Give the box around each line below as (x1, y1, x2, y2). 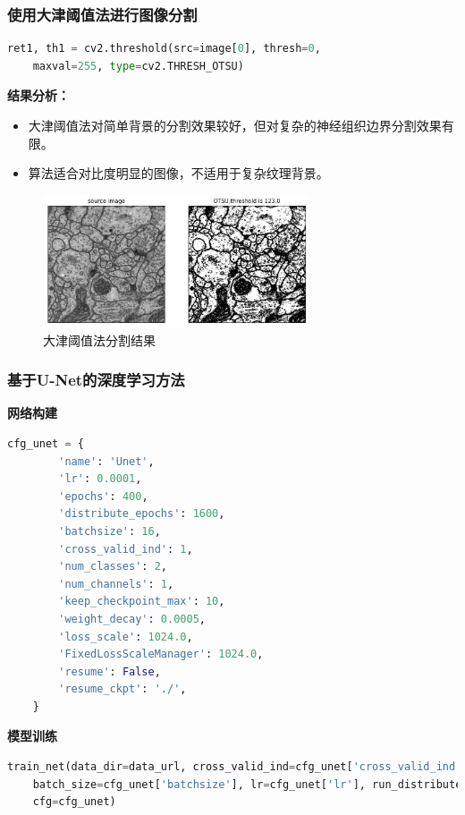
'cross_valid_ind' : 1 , (58, 542, 193, 556)
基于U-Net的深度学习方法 (7, 369, 185, 391)
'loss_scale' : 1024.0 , (58, 630, 193, 643)
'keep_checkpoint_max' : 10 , (58, 595, 225, 608)
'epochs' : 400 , (58, 489, 148, 503)
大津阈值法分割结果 (43, 330, 156, 349)
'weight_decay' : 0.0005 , (58, 612, 206, 625)
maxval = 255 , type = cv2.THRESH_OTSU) (32, 59, 244, 72)
